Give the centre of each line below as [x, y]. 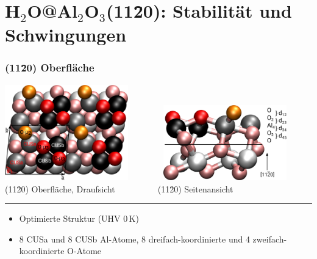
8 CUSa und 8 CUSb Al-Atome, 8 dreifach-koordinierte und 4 [134, 239]
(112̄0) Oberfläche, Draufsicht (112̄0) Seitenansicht [119, 188]
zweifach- [270, 239]
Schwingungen [66, 35]
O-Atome [84, 251]
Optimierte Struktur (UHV [70, 218]
